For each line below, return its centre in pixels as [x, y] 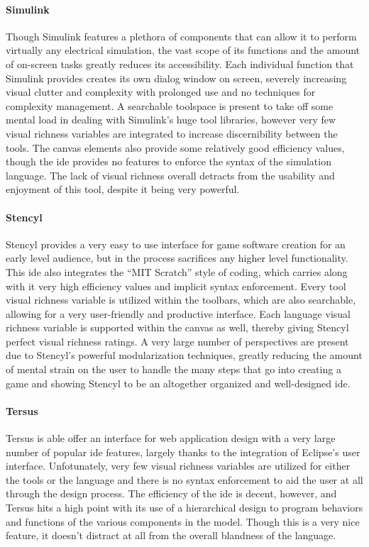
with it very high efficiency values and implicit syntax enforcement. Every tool [176, 286]
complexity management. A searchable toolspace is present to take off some [170, 105]
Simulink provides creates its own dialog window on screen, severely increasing [176, 78]
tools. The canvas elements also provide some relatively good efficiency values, [175, 147]
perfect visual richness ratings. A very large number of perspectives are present [177, 341]
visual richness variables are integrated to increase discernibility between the [172, 133]
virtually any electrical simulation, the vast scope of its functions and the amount [183, 50]
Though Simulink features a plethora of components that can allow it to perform [181, 36]
